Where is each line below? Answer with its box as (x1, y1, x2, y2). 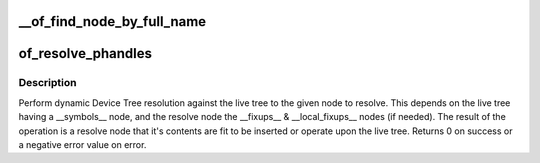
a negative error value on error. (18, 138, 147, 150)
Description (18, 76, 77, 90)
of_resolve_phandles (18, 45, 152, 62)
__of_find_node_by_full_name (18, 13, 207, 30)
